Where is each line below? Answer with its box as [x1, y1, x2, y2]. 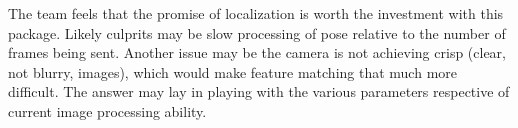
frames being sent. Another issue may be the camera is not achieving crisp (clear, [8, 42, 506, 63]
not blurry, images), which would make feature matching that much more [8, 61, 458, 82]
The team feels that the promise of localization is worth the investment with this [8, 3, 504, 23]
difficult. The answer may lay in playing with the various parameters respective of [8, 81, 510, 102]
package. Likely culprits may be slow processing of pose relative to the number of [8, 22, 506, 43]
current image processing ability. [8, 100, 207, 121]
